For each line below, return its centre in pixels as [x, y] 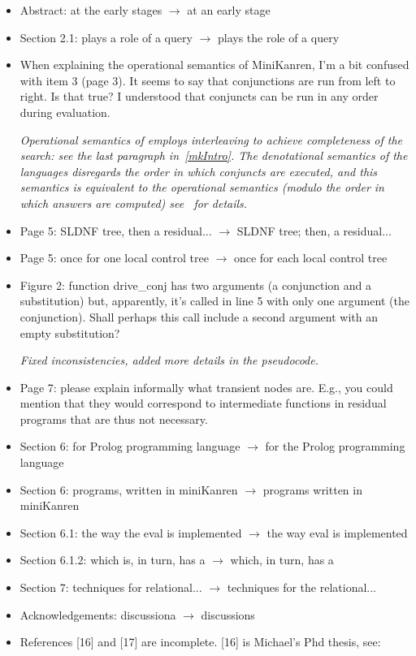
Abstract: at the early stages [91, 10]
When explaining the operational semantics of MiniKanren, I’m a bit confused [214, 65]
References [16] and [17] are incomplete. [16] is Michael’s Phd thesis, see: [200, 642]
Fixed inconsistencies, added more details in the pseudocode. [169, 360]
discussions [228, 614]
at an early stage [229, 10]
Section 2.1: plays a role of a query [106, 37]
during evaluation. [65, 112]
